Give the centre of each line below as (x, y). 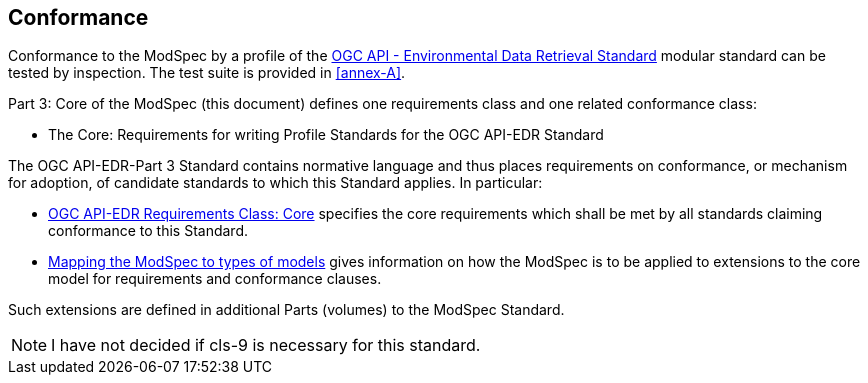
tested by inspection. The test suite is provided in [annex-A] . (207, 73)
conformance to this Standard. (148, 231)
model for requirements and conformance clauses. (215, 279)
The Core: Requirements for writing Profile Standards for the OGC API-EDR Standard (326, 135)
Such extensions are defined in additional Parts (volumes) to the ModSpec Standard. (286, 310)
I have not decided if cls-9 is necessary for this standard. (266, 345)
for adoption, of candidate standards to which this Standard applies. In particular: (275, 183)
